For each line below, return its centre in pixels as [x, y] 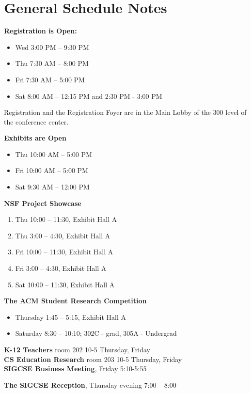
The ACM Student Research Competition [75, 301]
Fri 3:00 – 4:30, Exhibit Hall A [61, 268]
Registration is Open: [40, 31]
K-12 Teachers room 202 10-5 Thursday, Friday [77, 349]
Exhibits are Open [35, 138]
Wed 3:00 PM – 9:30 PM [52, 47]
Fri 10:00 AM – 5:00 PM [52, 170]
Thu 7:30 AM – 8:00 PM [52, 63]
